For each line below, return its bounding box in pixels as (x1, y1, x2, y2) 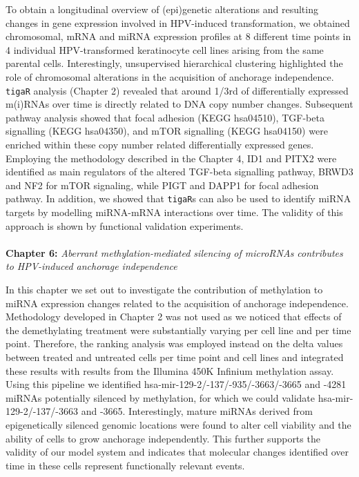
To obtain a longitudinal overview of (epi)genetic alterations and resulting (6, 2, 318, 16)
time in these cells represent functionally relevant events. (6, 458, 245, 472)
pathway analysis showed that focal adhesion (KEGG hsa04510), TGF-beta (6, 110, 324, 124)
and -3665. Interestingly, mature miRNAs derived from (81, 404, 313, 418)
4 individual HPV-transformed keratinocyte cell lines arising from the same (6, 42, 324, 57)
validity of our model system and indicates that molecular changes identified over (6, 445, 349, 459)
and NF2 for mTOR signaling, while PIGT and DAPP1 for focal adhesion (6, 177, 319, 192)
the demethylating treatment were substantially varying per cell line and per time (6, 322, 351, 337)
